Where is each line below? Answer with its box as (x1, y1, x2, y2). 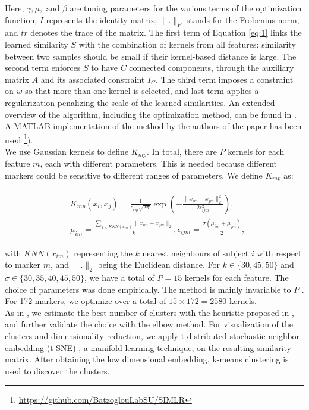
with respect (257, 246, 302, 259)
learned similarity (5, 37, 68, 50)
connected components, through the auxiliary (129, 61, 294, 74)
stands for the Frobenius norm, (186, 13, 299, 26)
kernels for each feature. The (184, 271, 289, 284)
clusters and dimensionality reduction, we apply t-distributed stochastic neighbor (5, 330, 300, 342)
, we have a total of (84, 271, 154, 284)
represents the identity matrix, (46, 13, 157, 26)
